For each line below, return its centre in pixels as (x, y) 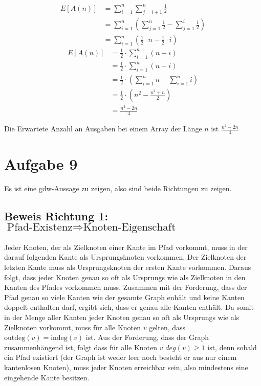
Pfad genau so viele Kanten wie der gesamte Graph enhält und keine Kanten (124, 297)
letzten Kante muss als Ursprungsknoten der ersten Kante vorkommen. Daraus (128, 267)
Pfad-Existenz (40, 228)
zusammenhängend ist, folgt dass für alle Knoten (81, 347)
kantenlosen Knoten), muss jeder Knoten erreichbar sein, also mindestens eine (126, 367)
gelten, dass (167, 327)
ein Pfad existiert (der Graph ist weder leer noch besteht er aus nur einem (121, 357)
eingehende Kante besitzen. (47, 377)
